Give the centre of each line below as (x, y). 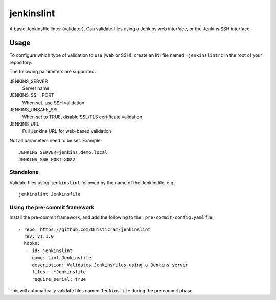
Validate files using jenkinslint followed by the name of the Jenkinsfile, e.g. (92, 182)
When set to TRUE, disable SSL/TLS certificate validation (82, 117)
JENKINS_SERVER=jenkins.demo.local (63, 152)
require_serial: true (59, 279)
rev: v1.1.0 (39, 236)
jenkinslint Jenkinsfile (50, 194)
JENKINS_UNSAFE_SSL (34, 110)
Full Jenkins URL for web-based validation (67, 131)
